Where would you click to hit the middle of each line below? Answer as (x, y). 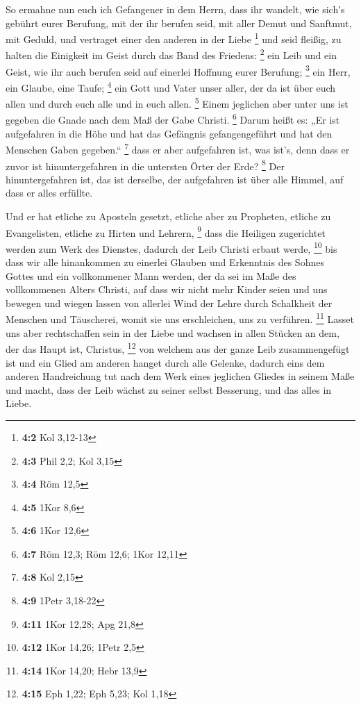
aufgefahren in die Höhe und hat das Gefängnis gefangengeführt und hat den (169, 133)
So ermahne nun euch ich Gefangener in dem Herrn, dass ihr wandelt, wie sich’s (175, 9)
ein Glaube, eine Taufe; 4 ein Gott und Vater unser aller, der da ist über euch (171, 86)
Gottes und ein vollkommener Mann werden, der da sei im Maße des (151, 275)
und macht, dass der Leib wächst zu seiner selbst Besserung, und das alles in (169, 389)
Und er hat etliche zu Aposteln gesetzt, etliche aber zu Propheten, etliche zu (168, 216)
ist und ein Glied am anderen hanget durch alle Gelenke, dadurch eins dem (165, 362)
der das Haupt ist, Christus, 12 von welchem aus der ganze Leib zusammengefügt (178, 348)
